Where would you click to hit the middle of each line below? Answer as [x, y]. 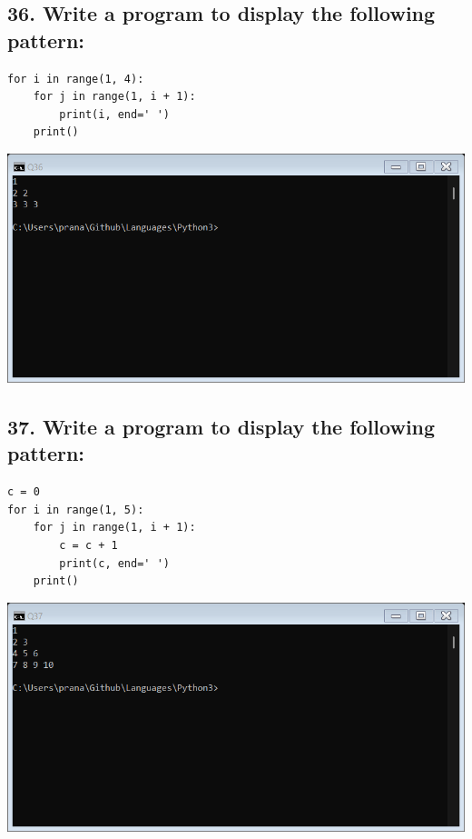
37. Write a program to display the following [221, 426]
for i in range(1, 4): [76, 79]
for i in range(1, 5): [76, 509]
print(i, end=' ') [114, 114]
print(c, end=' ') [114, 563]
